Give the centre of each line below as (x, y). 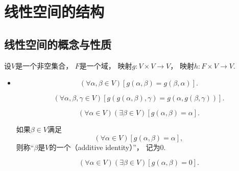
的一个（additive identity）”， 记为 (105, 147)
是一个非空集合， (44, 65)
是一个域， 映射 (106, 65)
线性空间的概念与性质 (58, 44)
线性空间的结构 (54, 12)
